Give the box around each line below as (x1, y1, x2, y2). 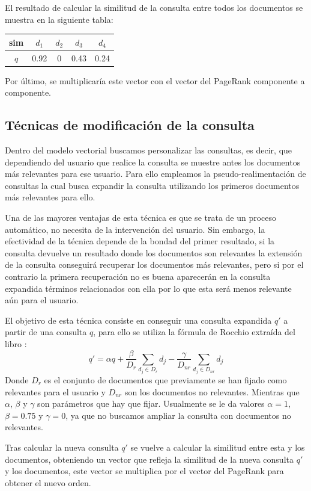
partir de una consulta (5, 326, 87, 338)
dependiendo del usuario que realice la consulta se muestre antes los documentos (5, 155, 301, 168)
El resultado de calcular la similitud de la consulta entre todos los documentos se (5, 1, 303, 13)
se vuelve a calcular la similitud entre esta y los (130, 440, 305, 453)
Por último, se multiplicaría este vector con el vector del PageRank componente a (5, 74, 305, 87)
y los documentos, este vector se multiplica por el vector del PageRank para (5, 465, 284, 477)
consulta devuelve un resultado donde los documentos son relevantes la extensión (5, 246, 303, 259)
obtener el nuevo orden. (5, 476, 91, 489)
